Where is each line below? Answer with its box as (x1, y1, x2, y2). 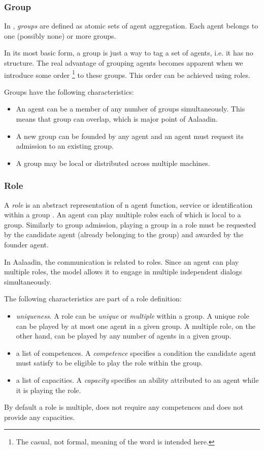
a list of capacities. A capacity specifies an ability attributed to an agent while (16, 374, 259, 385)
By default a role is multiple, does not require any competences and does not (4, 402, 244, 412)
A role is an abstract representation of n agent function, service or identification (4, 199, 253, 210)
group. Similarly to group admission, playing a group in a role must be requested (4, 219, 256, 230)
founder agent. (4, 239, 49, 249)
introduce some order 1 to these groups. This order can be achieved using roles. (4, 68, 250, 80)
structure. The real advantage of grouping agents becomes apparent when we (4, 58, 243, 68)
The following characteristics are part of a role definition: (4, 293, 182, 304)
